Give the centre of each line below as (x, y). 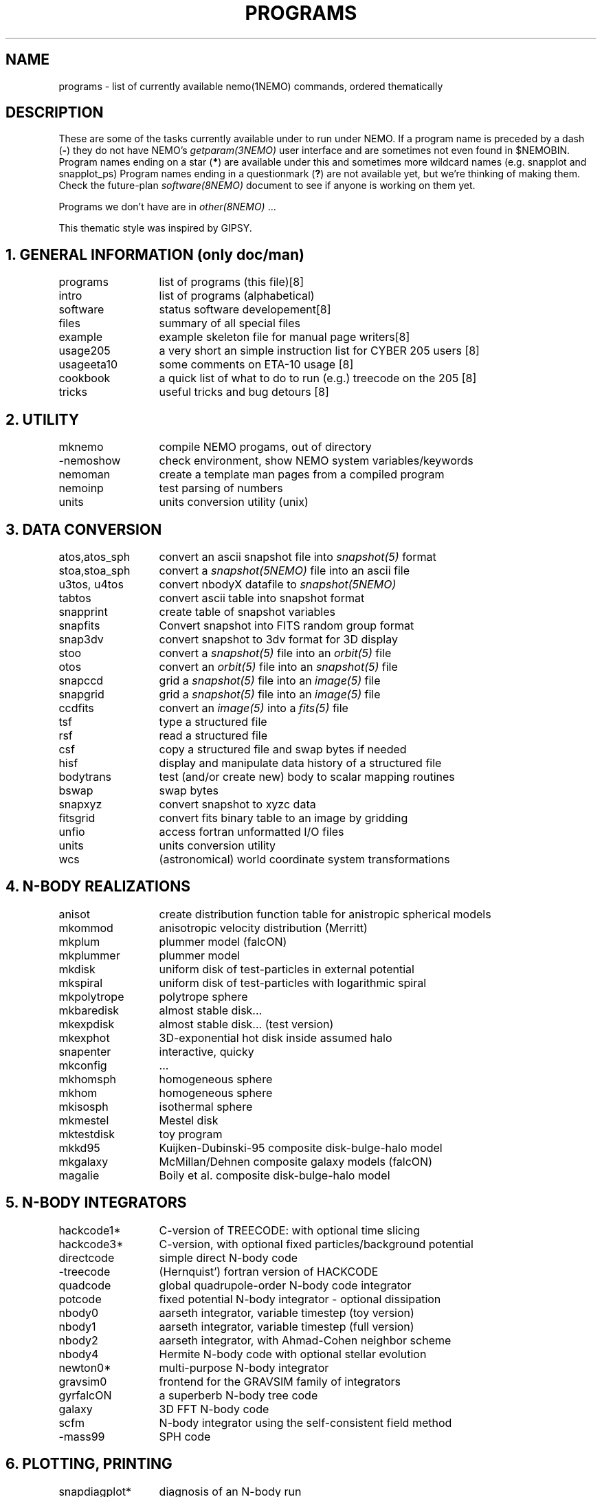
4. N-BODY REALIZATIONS (98, 887)
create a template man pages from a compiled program (302, 475)
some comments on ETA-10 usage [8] (256, 365)
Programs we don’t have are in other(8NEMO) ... (167, 207)
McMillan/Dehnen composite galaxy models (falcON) (296, 1161)
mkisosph (83, 1106)
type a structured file (213, 721)
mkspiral (81, 983)
